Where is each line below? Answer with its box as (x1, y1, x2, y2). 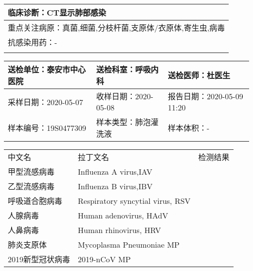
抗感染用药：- (8, 36, 57, 48)
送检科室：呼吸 (96, 64, 151, 75)
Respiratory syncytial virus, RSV (78, 195, 191, 206)
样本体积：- (168, 122, 210, 133)
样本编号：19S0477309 (8, 122, 86, 133)
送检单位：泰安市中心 (8, 64, 86, 75)
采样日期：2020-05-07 (8, 96, 83, 108)
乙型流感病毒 (8, 181, 55, 192)
